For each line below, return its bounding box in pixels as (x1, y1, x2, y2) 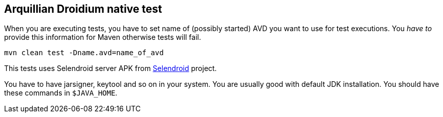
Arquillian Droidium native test (4, 3, 162, 15)
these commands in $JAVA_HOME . (4, 88, 118, 98)
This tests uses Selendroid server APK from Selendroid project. (4, 64, 217, 73)
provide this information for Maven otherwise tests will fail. (4, 33, 202, 42)
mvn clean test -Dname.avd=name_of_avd (4, 49, 164, 57)
